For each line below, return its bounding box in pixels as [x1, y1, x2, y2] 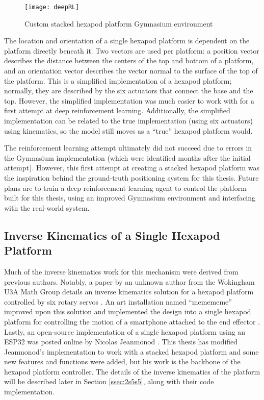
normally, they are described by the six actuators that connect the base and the [4, 85, 253, 96]
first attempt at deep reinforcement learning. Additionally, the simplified [4, 105, 230, 116]
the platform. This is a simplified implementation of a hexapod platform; [4, 75, 232, 86]
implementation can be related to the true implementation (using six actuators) [4, 115, 253, 126]
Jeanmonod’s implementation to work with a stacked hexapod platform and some [4, 346, 259, 357]
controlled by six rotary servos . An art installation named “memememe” [4, 296, 232, 307]
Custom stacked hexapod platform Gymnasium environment [24, 18, 213, 29]
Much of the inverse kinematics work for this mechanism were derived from [4, 266, 239, 277]
